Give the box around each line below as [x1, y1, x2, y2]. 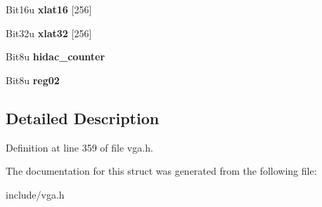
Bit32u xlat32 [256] [6, 25, 92, 40]
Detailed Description [6, 107, 160, 128]
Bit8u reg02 [6, 72, 60, 87]
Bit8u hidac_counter [6, 49, 105, 64]
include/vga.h [6, 187, 65, 201]
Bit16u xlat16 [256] [6, 2, 92, 16]
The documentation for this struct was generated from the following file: [6, 163, 317, 178]
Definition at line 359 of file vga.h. [6, 140, 153, 154]
